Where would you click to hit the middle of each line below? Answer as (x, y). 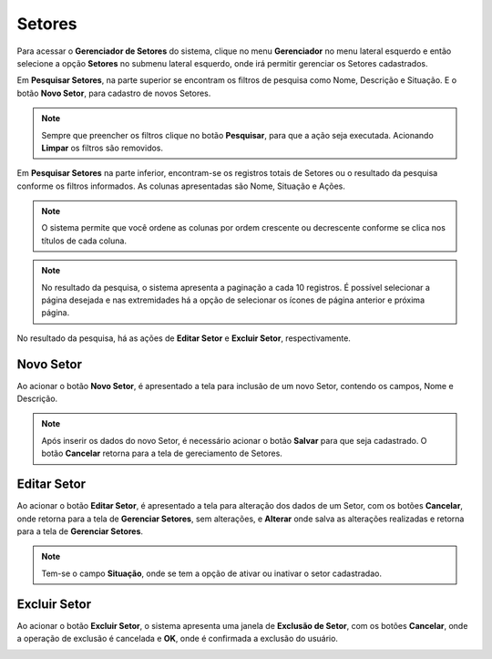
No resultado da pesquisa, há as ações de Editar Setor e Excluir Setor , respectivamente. (184, 338)
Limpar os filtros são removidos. (102, 148)
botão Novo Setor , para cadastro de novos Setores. (114, 93)
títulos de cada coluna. (84, 241)
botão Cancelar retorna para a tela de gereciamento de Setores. (162, 453)
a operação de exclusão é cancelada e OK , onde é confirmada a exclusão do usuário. (178, 639)
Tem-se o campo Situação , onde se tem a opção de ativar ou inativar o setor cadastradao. (212, 573)
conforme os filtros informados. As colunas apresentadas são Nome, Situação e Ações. (181, 186)
